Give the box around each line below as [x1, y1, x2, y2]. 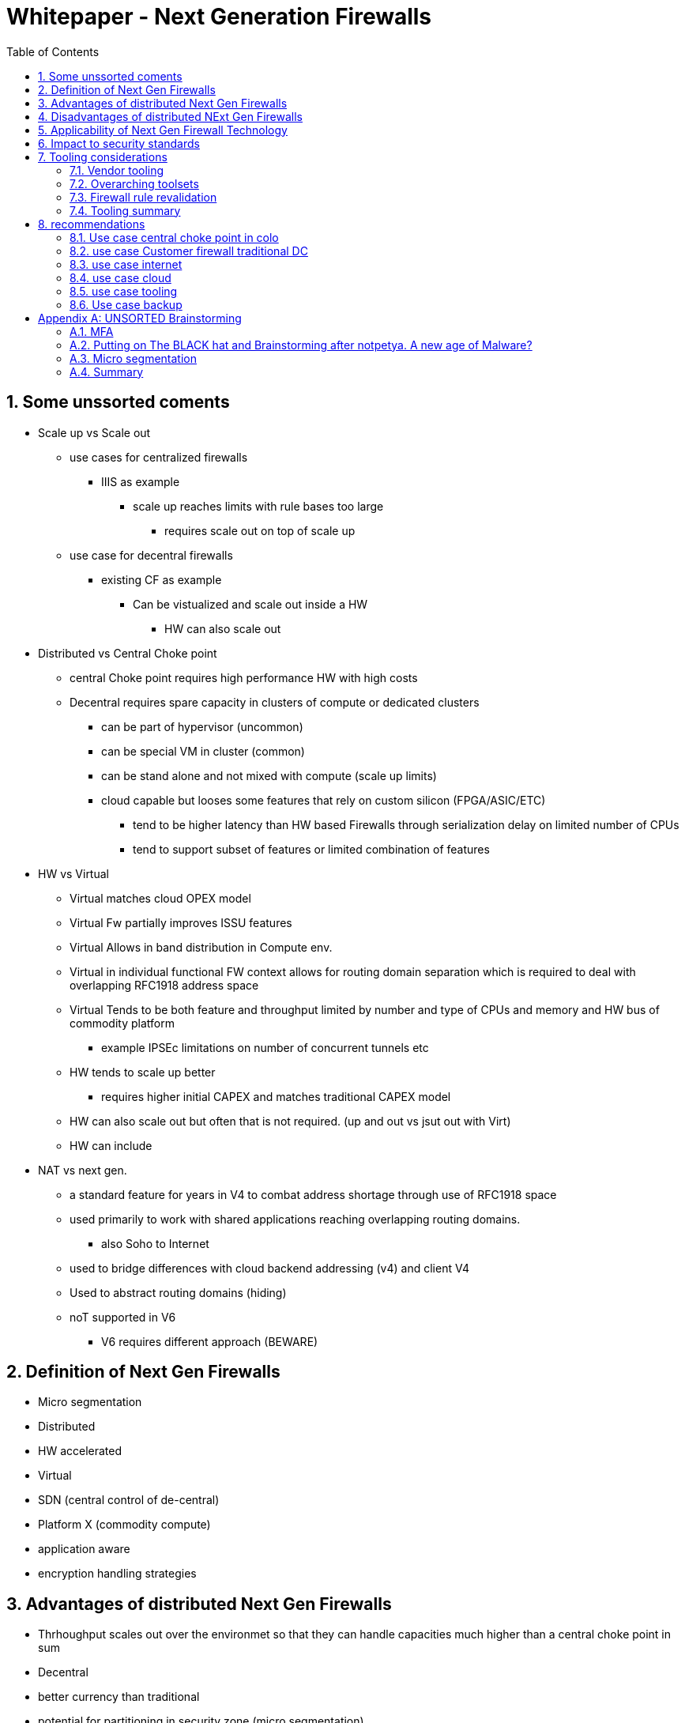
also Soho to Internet [101, 1236, 209, 1250]
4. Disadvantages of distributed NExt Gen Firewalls [38, 109, 303, 123]
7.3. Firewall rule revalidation [70, 190, 217, 204]
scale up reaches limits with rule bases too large [133, 499, 384, 513]
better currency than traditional [38, 1690, 200, 1704]
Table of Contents [6, 44, 100, 58]
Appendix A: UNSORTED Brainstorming [38, 311, 242, 325]
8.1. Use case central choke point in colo [70, 230, 279, 244]
